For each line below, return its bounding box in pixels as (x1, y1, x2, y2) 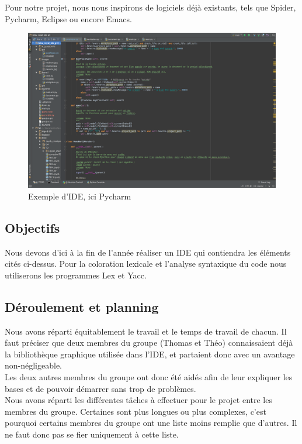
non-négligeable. (5, 359, 63, 371)
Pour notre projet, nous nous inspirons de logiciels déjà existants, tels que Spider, (5, 1, 296, 13)
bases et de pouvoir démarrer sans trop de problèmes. (5, 382, 196, 394)
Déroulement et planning (5, 297, 159, 315)
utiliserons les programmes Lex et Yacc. (5, 269, 147, 281)
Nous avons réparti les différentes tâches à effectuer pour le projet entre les (5, 394, 272, 406)
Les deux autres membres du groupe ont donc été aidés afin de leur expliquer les (5, 370, 293, 383)
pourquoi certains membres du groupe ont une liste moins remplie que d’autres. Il (5, 417, 297, 429)
